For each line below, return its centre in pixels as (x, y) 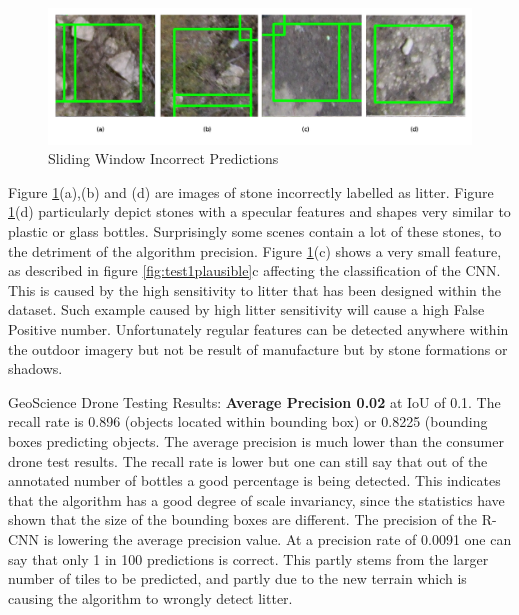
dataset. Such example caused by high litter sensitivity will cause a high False (246, 309)
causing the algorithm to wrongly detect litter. (150, 597)
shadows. (35, 368)
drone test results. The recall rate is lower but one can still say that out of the (248, 460)
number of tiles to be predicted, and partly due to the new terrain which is (237, 578)
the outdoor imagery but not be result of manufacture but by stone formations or (258, 348)
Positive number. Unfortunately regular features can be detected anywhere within (258, 328)
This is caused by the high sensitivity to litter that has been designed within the (254, 289)
